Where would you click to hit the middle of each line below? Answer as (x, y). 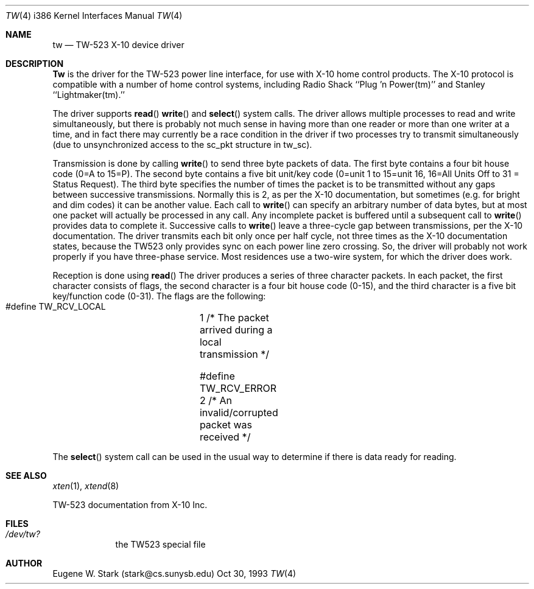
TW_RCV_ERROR (238, 388)
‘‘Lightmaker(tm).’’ (89, 95)
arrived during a (236, 330)
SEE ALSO (26, 476)
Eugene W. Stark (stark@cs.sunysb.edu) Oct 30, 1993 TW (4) (174, 573)
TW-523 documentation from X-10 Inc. (130, 505)
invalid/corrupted (239, 413)
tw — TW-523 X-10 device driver (118, 45)
